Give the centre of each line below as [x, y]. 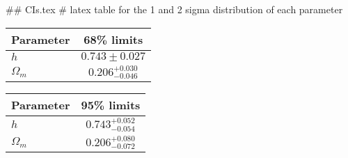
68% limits [113, 39]
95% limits [111, 105]
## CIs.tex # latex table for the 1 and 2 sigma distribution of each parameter [174, 9]
